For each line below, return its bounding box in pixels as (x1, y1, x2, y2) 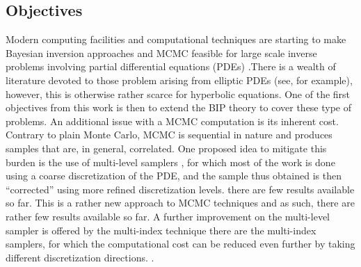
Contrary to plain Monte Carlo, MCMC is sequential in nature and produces (6, 127, 332, 142)
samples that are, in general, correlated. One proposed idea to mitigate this (6, 140, 327, 155)
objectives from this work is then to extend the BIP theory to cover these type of (6, 100, 352, 115)
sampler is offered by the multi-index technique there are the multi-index (6, 222, 316, 237)
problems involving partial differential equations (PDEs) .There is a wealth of (6, 59, 336, 74)
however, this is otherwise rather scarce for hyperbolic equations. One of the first (6, 86, 351, 101)
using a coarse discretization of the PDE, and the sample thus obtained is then (6, 168, 342, 183)
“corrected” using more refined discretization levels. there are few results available (6, 181, 355, 196)
